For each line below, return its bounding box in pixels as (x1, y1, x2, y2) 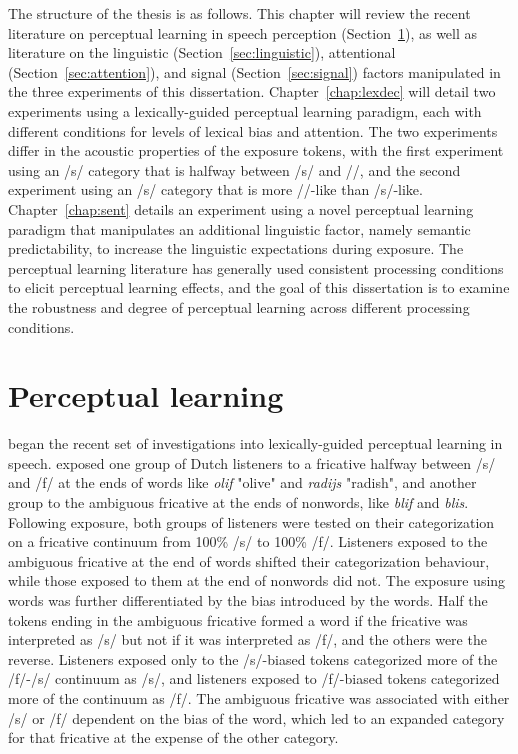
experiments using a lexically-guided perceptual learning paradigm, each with (8, 100, 482, 121)
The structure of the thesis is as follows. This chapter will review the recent (8, 3, 471, 23)
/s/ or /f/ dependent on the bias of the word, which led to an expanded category (8, 707, 505, 728)
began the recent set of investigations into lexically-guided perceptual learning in (8, 433, 503, 454)
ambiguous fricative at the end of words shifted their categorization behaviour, (8, 550, 490, 571)
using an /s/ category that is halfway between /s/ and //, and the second (8, 159, 461, 180)
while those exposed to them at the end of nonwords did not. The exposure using (8, 570, 506, 591)
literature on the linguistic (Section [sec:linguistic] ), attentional (8, 42, 396, 63)
